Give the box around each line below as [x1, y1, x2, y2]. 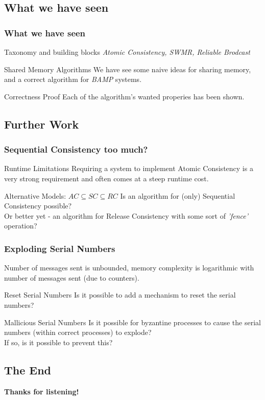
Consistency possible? [4, 200, 72, 211]
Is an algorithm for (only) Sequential [120, 190, 235, 201]
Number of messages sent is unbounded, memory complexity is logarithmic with [4, 262, 254, 273]
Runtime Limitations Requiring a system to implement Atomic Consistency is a [4, 163, 253, 174]
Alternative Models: [4, 190, 66, 201]
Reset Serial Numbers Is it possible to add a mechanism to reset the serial [4, 289, 236, 300]
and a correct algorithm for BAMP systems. [4, 74, 142, 85]
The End [4, 362, 52, 377]
